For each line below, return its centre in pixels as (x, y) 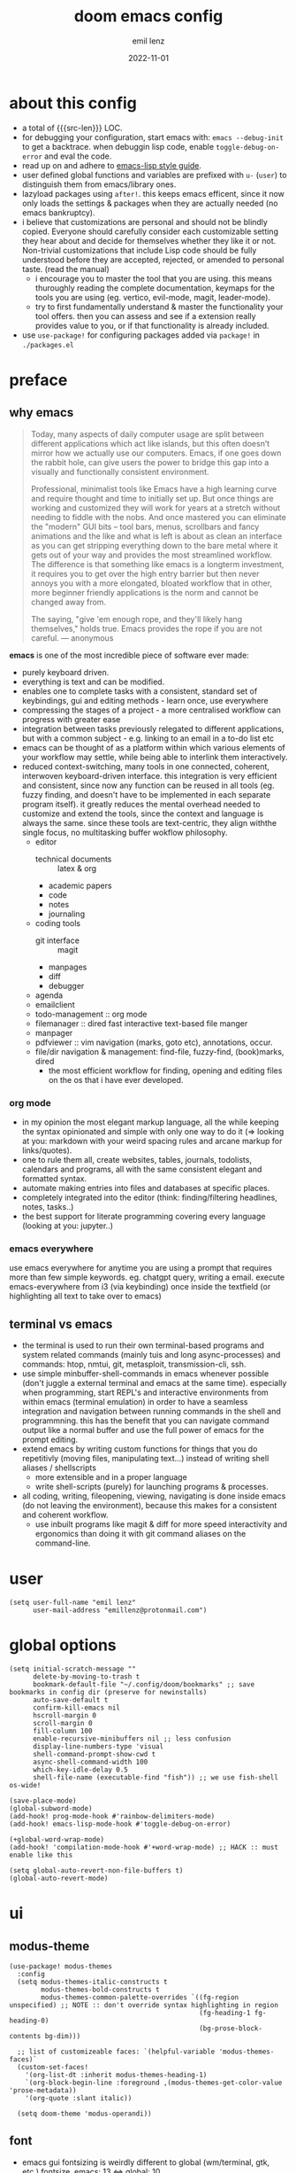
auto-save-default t (70, 1700)
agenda (49, 995)
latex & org (77, 868)
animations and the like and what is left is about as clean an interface (156, 536)
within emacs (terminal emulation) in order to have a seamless (135, 1402)
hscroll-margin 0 (65, 1715)
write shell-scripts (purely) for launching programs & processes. (152, 1487)
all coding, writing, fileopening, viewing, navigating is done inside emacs (154, 1496)
